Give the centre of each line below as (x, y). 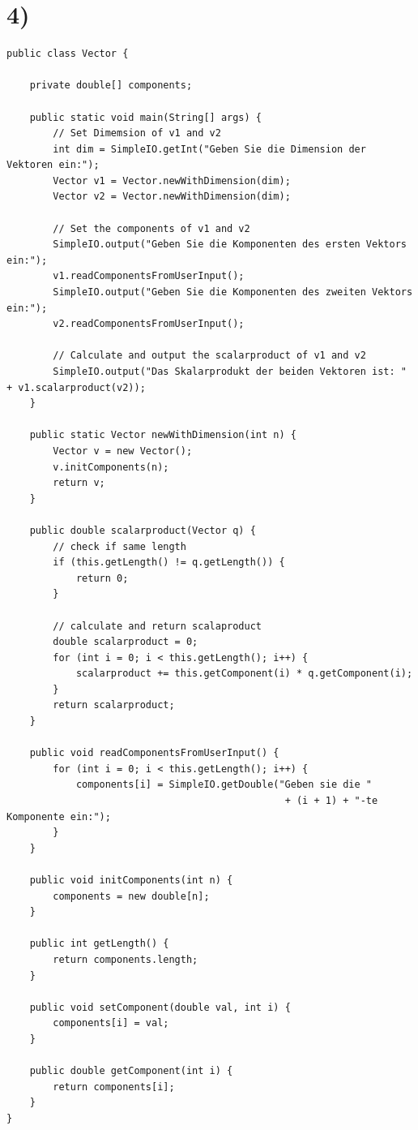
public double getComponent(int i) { (131, 1071)
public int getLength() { (99, 944)
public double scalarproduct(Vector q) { (143, 530)
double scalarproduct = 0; (126, 642)
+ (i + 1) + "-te (331, 801)
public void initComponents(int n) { (131, 880)
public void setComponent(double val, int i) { (160, 1007)
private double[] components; (111, 86)
